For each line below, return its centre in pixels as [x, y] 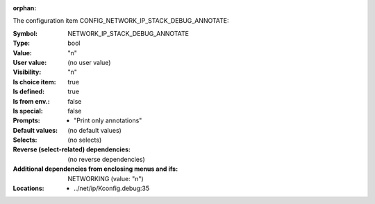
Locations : [28, 188]
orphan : [25, 8]
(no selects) [85, 140]
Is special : [28, 111]
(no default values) [94, 130]
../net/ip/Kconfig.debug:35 [112, 188]
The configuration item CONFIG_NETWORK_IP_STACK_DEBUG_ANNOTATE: [121, 21]
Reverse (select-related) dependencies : [72, 149]
